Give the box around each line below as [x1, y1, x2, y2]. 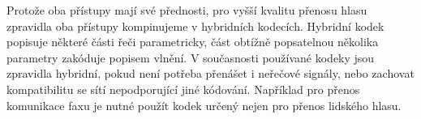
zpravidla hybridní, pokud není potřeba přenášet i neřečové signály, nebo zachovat [6, 65, 415, 82]
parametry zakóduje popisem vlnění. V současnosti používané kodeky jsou [6, 49, 375, 66]
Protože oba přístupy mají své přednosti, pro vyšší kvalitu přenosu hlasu [6, 2, 367, 18]
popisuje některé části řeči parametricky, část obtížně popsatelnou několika [6, 33, 379, 50]
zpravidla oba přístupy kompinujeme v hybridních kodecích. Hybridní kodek [6, 17, 384, 34]
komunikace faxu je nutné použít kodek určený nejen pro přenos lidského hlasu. [6, 96, 402, 113]
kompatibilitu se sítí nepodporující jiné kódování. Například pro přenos [6, 80, 360, 97]
